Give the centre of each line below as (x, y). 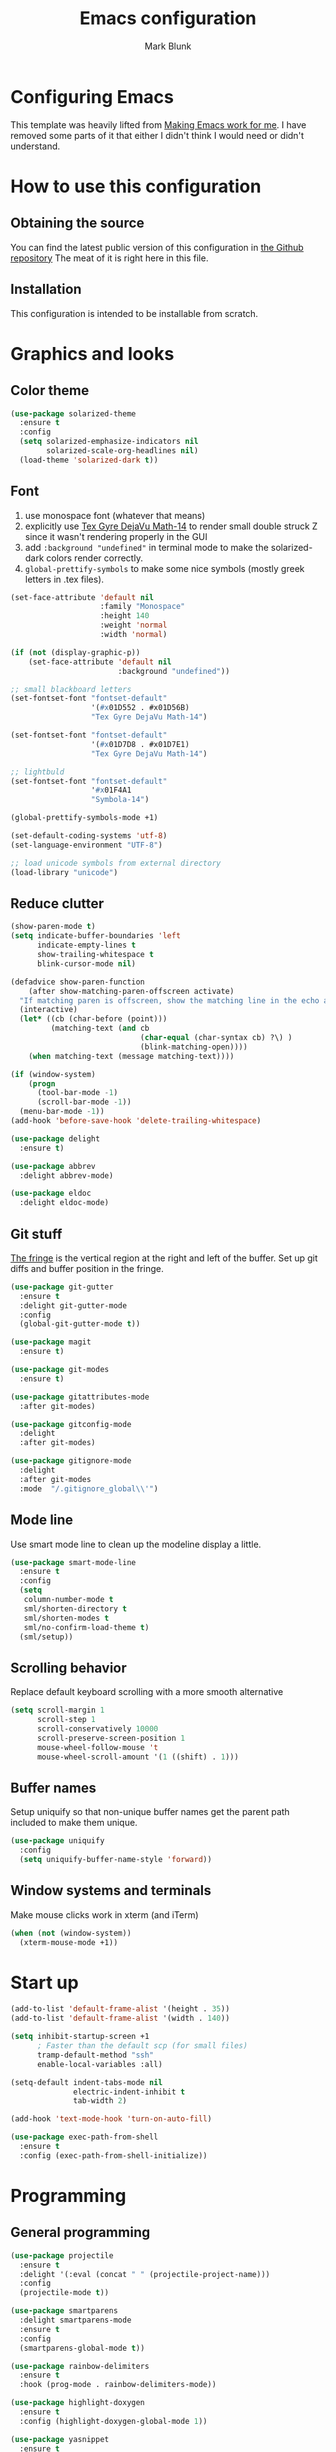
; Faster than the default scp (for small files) (142, 2046)
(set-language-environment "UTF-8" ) (86, 845)
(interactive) (48, 1010)
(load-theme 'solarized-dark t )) (89, 460)
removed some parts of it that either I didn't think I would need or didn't (157, 135)
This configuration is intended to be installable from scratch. (134, 313)
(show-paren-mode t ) (53, 927)
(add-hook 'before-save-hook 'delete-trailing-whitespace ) (136, 1121)
